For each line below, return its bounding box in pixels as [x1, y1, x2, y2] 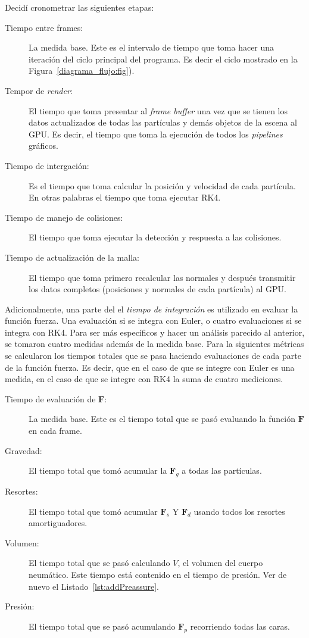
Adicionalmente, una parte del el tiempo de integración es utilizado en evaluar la [5, 302, 298, 315]
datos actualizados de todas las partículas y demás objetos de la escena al [29, 116, 297, 129]
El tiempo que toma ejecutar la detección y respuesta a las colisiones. [29, 231, 282, 243]
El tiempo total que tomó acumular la [29, 464, 167, 477]
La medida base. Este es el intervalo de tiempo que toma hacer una [29, 41, 274, 54]
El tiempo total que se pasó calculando [29, 556, 170, 569]
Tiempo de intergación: [5, 159, 89, 171]
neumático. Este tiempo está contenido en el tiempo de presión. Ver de [29, 568, 287, 580]
